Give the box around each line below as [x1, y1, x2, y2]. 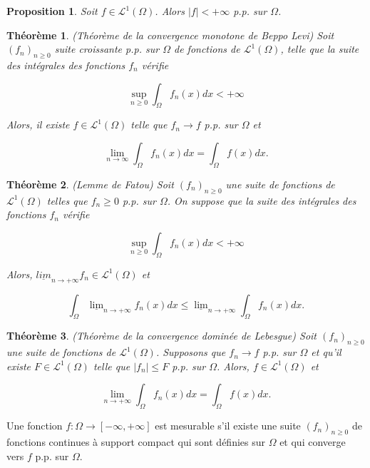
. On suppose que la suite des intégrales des [167, 193, 356, 208]
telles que [46, 193, 88, 208]
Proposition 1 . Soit [6, 4, 98, 18]
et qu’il [311, 345, 341, 360]
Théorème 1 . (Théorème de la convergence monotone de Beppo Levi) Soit [6, 27, 334, 42]
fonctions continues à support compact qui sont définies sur [6, 434, 265, 449]
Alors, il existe [6, 117, 70, 132]
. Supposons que [155, 345, 226, 360]
